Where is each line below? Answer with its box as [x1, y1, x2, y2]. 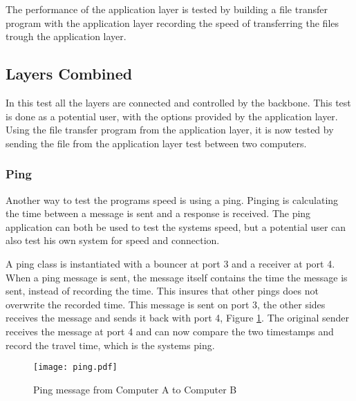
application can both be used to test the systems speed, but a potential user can [6, 219, 346, 234]
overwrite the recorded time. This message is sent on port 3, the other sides [6, 297, 326, 311]
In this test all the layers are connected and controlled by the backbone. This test [6, 95, 351, 109]
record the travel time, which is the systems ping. [6, 337, 215, 352]
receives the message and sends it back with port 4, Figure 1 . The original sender [6, 310, 350, 325]
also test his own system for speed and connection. [6, 233, 220, 248]
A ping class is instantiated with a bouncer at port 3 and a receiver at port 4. [6, 256, 335, 270]
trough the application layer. [6, 29, 127, 44]
